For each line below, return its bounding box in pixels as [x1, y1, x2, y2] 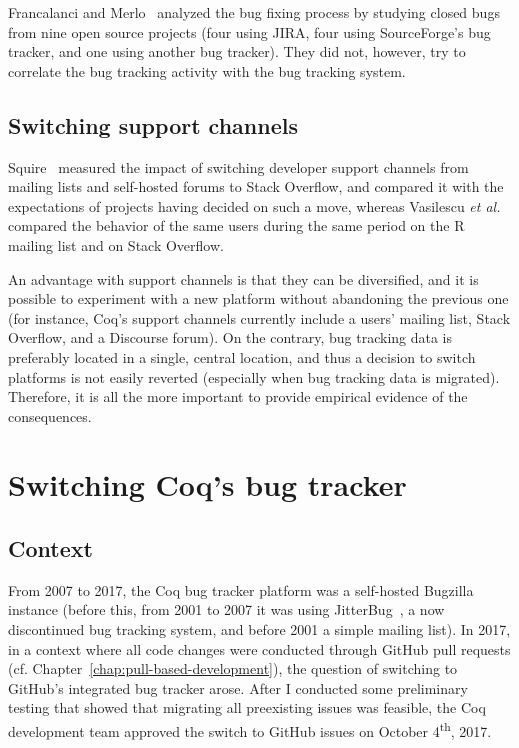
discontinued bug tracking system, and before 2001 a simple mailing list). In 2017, [8, 619, 511, 640]
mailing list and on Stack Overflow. [8, 234, 224, 255]
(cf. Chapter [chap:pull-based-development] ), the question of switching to [8, 658, 458, 679]
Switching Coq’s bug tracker [8, 464, 407, 505]
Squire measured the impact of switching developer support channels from [8, 156, 469, 177]
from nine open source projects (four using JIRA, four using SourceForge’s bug [8, 21, 491, 42]
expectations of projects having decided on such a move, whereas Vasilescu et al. [8, 195, 501, 216]
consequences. [8, 405, 92, 426]
